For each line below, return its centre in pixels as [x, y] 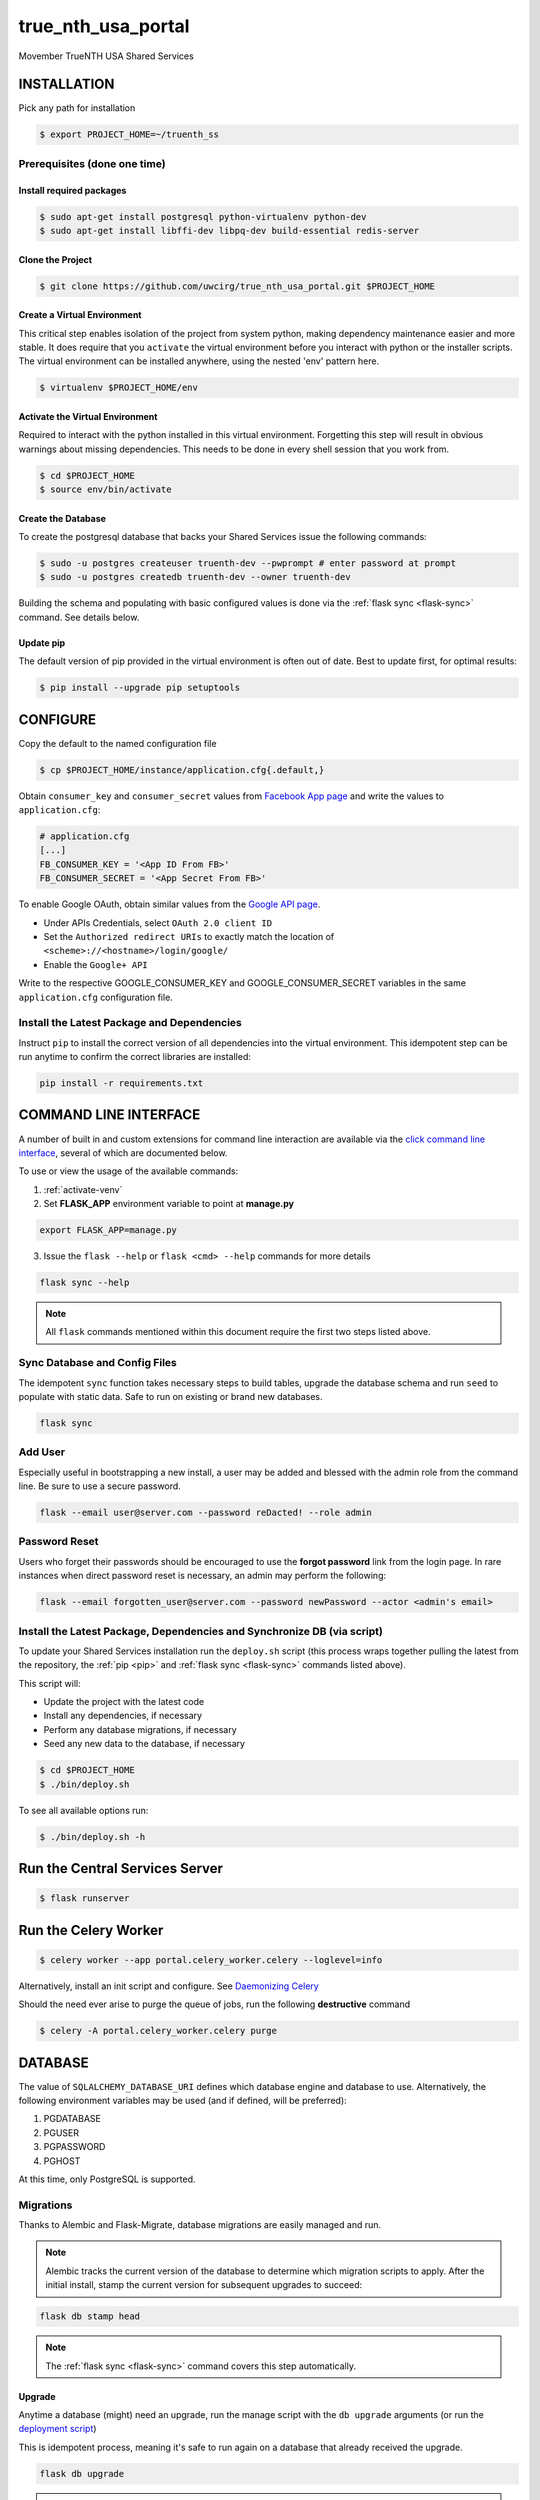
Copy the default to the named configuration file [117, 743]
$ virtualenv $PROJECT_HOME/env [119, 388]
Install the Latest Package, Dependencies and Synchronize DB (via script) [201, 1631]
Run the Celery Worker [91, 1930]
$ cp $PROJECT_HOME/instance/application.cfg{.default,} [182, 769]
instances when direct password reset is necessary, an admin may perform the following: [202, 1576]
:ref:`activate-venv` [83, 1189]
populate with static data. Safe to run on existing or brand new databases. [171, 1396]
